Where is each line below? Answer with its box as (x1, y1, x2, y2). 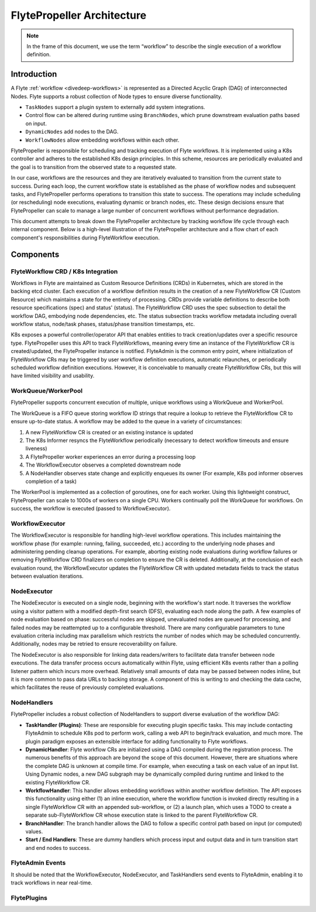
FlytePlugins (11, 893, 48, 901)
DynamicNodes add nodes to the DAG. (25, 128, 119, 135)
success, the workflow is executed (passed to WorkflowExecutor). (11, 505, 171, 512)
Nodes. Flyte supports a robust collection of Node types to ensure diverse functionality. (11, 92, 222, 100)
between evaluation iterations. (11, 572, 84, 580)
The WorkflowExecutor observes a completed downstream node (25, 461, 181, 468)
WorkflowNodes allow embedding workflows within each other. (25, 136, 180, 143)
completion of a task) (25, 478, 77, 485)
